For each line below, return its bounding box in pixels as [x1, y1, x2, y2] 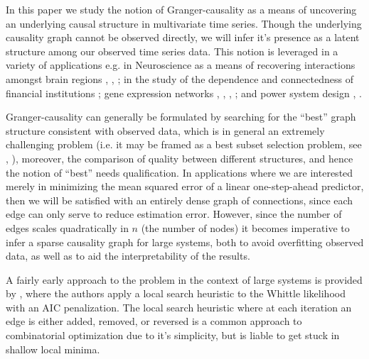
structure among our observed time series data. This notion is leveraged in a [6, 43, 338, 58]
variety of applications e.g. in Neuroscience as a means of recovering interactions [6, 57, 355, 72]
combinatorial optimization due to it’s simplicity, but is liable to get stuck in [6, 328, 340, 343]
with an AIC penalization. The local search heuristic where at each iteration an [6, 299, 352, 314]
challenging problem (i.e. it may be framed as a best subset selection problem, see [6, 137, 362, 152]
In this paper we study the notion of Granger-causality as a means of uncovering [6, 2, 357, 16]
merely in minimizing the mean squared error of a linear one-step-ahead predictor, [6, 179, 364, 194]
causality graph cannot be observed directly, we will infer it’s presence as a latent [6, 30, 360, 45]
